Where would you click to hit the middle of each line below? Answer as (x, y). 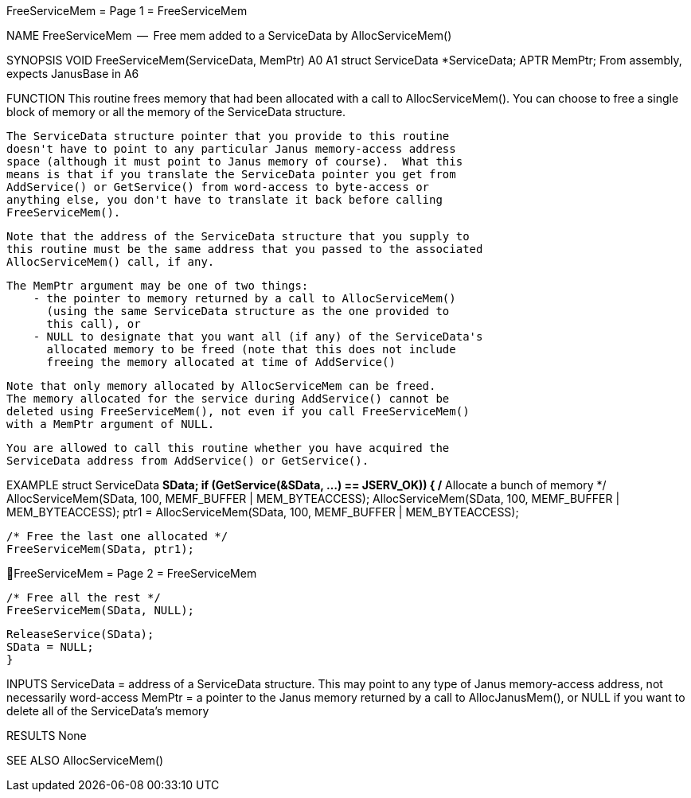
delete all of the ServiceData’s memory (108, 711)
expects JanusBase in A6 (73, 74)
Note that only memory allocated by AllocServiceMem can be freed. (221, 386)
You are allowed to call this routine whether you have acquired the (228, 448)
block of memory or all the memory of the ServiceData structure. (176, 112)
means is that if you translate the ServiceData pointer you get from (231, 174)
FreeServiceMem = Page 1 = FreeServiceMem (127, 11)
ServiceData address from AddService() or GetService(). (188, 461)
